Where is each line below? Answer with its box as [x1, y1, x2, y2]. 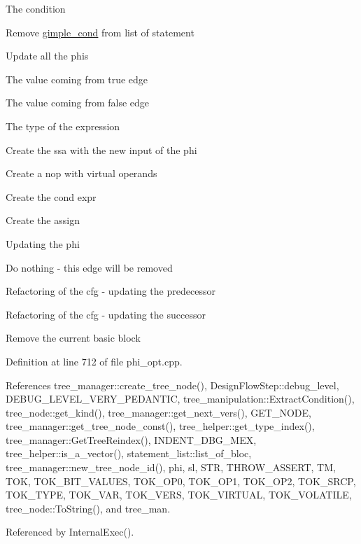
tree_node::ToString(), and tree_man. [6, 501, 171, 515]
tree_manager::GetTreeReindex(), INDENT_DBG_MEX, [6, 432, 257, 447]
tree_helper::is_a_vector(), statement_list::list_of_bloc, [6, 446, 252, 461]
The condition [6, 1, 66, 15]
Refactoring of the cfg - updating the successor [6, 307, 206, 321]
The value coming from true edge [6, 71, 148, 86]
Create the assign [6, 213, 80, 228]
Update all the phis [6, 48, 89, 63]
